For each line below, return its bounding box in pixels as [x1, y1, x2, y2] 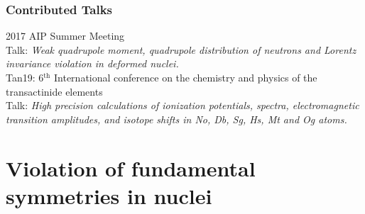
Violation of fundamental [6, 153, 256, 182]
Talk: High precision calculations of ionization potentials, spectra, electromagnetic [6, 98, 359, 113]
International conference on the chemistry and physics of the [54, 70, 317, 84]
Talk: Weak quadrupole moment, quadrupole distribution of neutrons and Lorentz [6, 42, 356, 57]
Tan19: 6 [6, 70, 44, 84]
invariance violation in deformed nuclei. [6, 56, 179, 71]
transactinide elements [6, 84, 103, 98]
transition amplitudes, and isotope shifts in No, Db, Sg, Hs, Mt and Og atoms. [6, 111, 347, 126]
